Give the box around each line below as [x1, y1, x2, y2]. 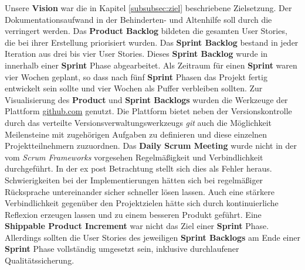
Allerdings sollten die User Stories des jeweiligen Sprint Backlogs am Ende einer [5, 231, 300, 243]
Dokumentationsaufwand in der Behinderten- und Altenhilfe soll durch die [5, 13, 272, 25]
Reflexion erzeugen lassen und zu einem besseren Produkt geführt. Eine [5, 208, 262, 220]
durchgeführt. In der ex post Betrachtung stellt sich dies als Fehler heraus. [5, 162, 272, 175]
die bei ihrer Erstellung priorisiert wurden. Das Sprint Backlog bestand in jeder [5, 36, 299, 48]
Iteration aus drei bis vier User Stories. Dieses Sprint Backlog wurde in [5, 47, 268, 60]
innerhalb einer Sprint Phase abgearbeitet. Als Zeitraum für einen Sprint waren [5, 59, 297, 71]
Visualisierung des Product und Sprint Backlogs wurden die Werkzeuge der [5, 93, 288, 105]
